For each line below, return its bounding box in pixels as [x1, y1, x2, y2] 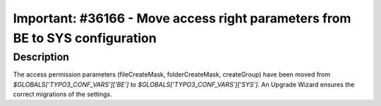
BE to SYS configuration [13, 30, 157, 46]
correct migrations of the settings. [13, 90, 112, 98]
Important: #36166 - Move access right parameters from [13, 11, 351, 26]
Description [13, 51, 70, 63]
